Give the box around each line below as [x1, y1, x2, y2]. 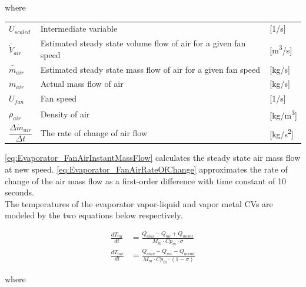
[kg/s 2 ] [270, 126, 294, 140]
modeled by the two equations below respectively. [5, 209, 183, 221]
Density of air [40, 107, 90, 120]
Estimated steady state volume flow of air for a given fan [40, 37, 246, 49]
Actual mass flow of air [40, 77, 124, 90]
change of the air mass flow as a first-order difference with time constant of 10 [5, 174, 287, 187]
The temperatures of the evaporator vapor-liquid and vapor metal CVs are [5, 197, 273, 210]
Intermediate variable [40, 22, 118, 35]
